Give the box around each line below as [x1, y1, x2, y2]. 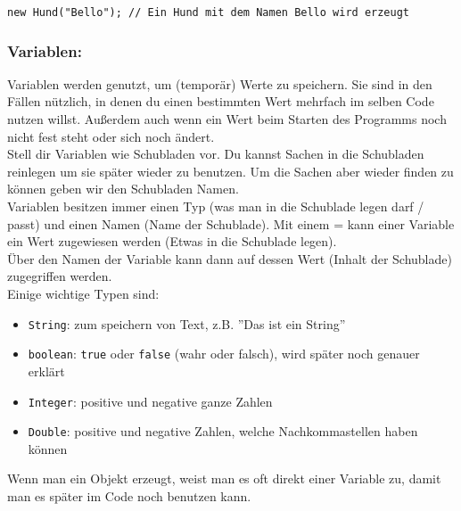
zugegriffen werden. [7, 267, 112, 285]
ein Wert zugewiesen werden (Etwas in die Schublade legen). [7, 232, 337, 251]
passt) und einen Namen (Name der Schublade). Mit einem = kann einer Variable [7, 214, 455, 233]
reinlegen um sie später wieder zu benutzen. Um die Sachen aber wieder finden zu [7, 161, 454, 180]
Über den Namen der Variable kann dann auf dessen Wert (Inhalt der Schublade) [7, 249, 452, 268]
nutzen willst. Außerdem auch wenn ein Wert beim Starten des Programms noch [7, 110, 447, 128]
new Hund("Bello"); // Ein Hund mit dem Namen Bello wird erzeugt [7, 6, 410, 19]
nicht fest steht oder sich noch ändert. [7, 127, 215, 145]
